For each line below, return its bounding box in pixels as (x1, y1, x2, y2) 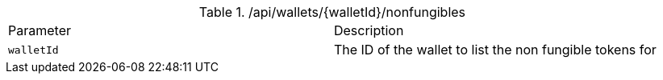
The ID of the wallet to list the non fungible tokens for (333, 42, 657, 58)
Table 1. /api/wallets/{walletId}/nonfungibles (198, 4, 466, 20)
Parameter (8, 22, 71, 38)
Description (333, 22, 404, 38)
